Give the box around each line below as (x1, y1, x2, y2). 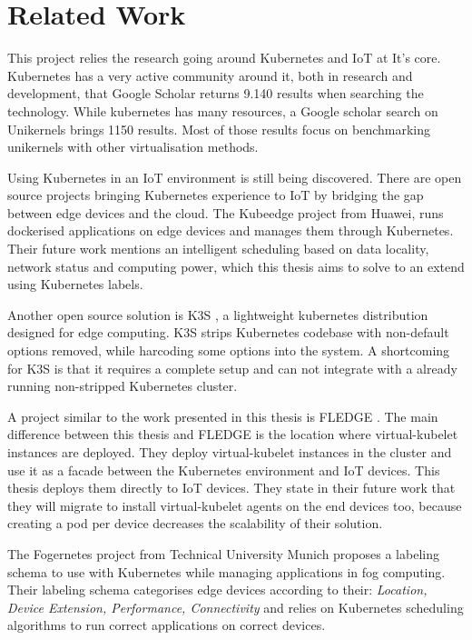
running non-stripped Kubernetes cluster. (7, 376, 238, 395)
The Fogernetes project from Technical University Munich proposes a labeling (7, 544, 439, 563)
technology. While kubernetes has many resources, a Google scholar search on (7, 101, 438, 120)
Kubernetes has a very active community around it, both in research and (7, 65, 413, 85)
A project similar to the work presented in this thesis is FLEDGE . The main (7, 406, 438, 425)
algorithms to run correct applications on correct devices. (7, 615, 326, 635)
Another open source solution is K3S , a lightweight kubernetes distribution (7, 305, 428, 324)
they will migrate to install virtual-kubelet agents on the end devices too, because (7, 495, 462, 515)
